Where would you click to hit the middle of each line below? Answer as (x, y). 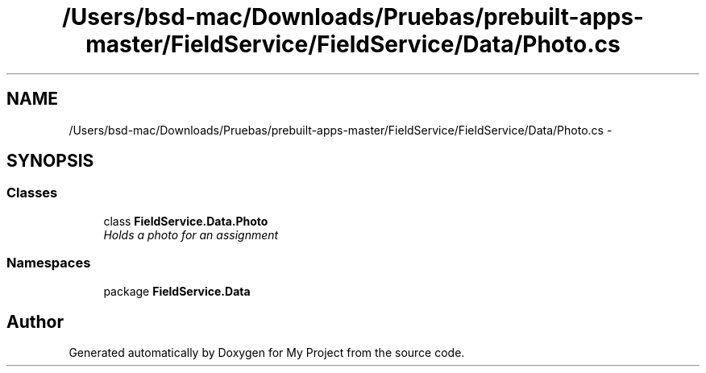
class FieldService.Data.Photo (186, 221)
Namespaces (49, 263)
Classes (32, 193)
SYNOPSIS (50, 161)
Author (35, 321)
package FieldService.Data (177, 291)
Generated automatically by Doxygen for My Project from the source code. (267, 353)
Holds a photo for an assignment (191, 234)
